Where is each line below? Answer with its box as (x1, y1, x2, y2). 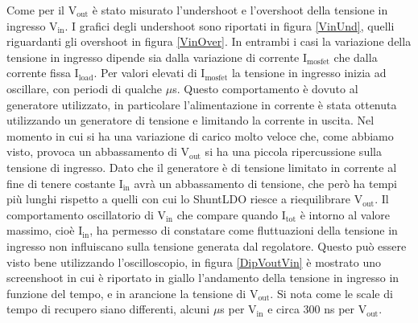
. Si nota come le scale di (270, 284, 393, 301)
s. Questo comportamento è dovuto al (172, 80, 358, 96)
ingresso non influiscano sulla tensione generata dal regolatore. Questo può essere (6, 237, 407, 254)
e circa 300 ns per (267, 301, 355, 317)
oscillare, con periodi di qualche (6, 80, 163, 96)
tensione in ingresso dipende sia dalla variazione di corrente (6, 48, 300, 65)
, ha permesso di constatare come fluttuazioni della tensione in (89, 222, 398, 239)
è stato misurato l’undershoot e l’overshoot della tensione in (92, 2, 388, 18)
